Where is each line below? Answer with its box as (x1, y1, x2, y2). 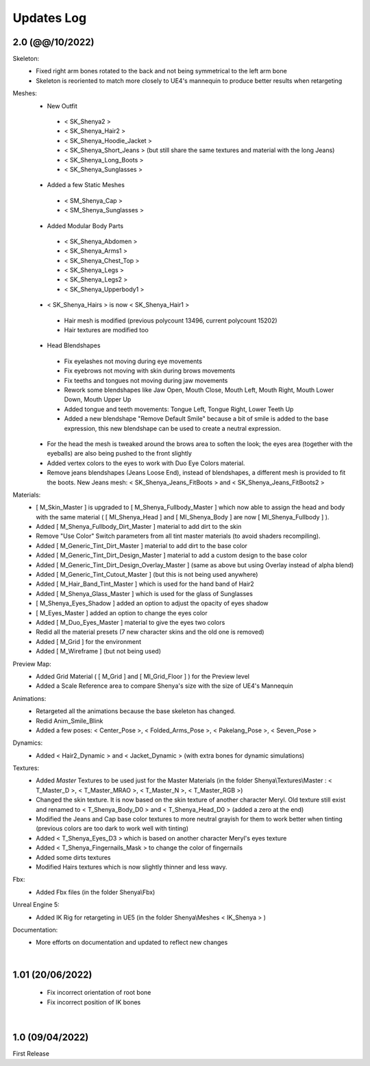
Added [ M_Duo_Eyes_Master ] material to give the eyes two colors (36, 618, 225, 626)
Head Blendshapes (47, 341, 101, 349)
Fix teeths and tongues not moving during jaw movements (64, 376, 228, 384)
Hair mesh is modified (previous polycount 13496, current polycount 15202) (64, 316, 277, 325)
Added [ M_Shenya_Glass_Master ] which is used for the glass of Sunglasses (36, 589, 254, 597)
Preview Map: (12, 660, 51, 668)
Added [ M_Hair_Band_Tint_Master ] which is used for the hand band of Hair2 (36, 580, 255, 588)
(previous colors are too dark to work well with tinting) (36, 824, 188, 832)
